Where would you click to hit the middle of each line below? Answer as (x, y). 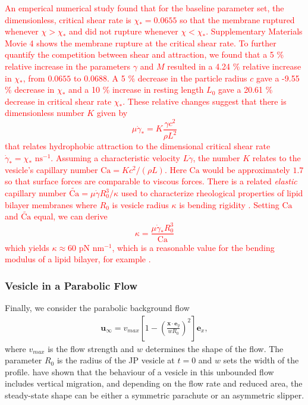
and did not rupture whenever (124, 31)
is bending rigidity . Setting (229, 204)
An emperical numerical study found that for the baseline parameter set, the (144, 8)
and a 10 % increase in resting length (136, 90)
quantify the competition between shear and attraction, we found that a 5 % (144, 54)
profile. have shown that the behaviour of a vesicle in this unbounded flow (139, 371)
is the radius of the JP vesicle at (116, 360)
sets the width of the (261, 360)
